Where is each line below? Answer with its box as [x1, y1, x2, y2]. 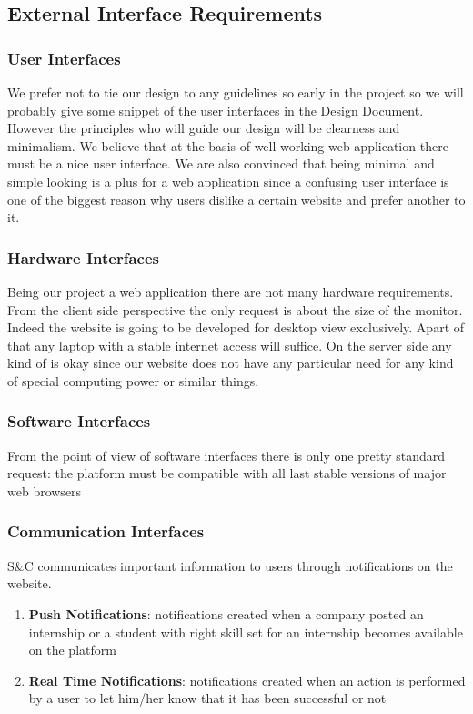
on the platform [28, 640, 116, 659]
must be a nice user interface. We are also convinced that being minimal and [7, 154, 435, 173]
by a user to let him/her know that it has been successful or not [28, 688, 387, 708]
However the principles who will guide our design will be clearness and [7, 118, 400, 138]
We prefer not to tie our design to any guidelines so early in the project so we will [7, 83, 464, 101]
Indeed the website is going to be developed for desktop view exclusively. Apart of [7, 318, 465, 337]
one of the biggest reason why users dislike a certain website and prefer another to [7, 189, 466, 209]
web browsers [7, 481, 82, 500]
